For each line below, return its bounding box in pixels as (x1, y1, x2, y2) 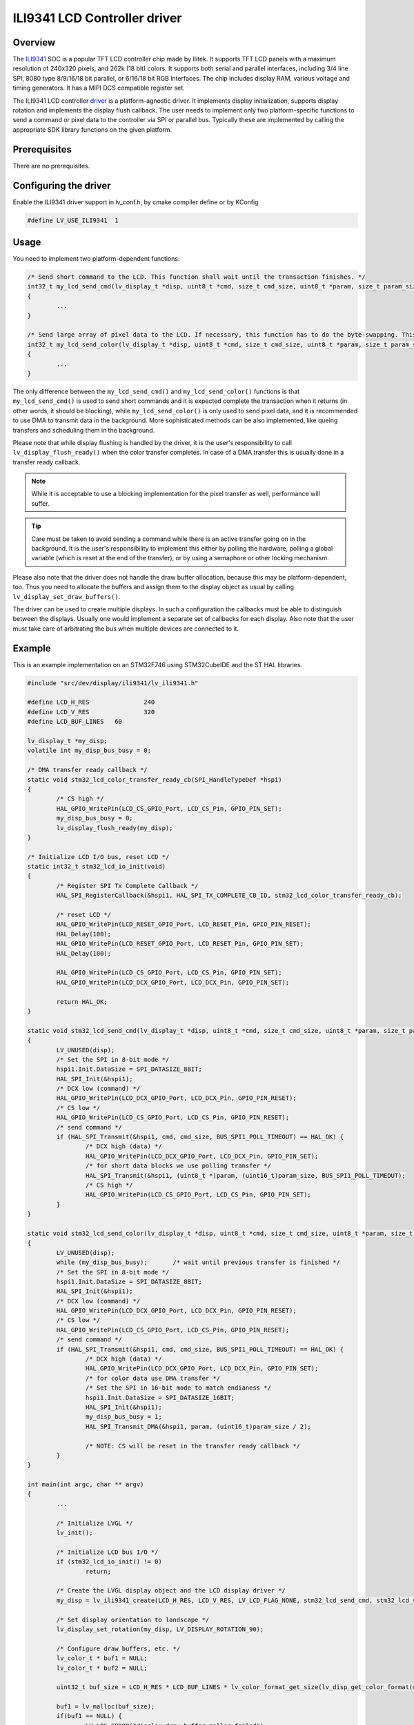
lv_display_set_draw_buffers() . (12, 592, 121, 600)
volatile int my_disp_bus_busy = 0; (27, 747, 152, 755)
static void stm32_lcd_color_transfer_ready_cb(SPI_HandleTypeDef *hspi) (27, 776, 282, 783)
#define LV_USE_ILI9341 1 (27, 216, 119, 224)
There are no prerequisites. (12, 161, 90, 170)
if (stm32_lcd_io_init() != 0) (56, 1558, 162, 1566)
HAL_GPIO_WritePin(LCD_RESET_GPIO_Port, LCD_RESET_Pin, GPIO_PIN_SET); (56, 940, 304, 948)
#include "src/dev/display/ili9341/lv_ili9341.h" (27, 679, 199, 687)
